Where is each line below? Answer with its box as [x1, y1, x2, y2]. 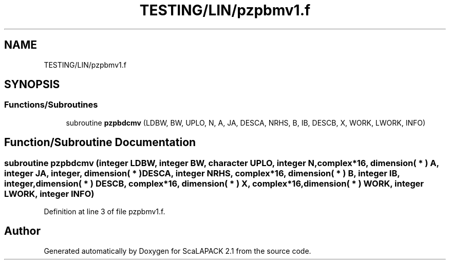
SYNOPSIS [4, 78, 60, 91]
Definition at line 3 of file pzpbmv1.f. [44, 207, 165, 216]
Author [4, 225, 41, 238]
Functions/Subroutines [4, 99, 98, 110]
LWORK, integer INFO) [4, 188, 95, 199]
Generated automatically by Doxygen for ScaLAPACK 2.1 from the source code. [44, 246, 311, 255]
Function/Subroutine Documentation [4, 136, 196, 149]
